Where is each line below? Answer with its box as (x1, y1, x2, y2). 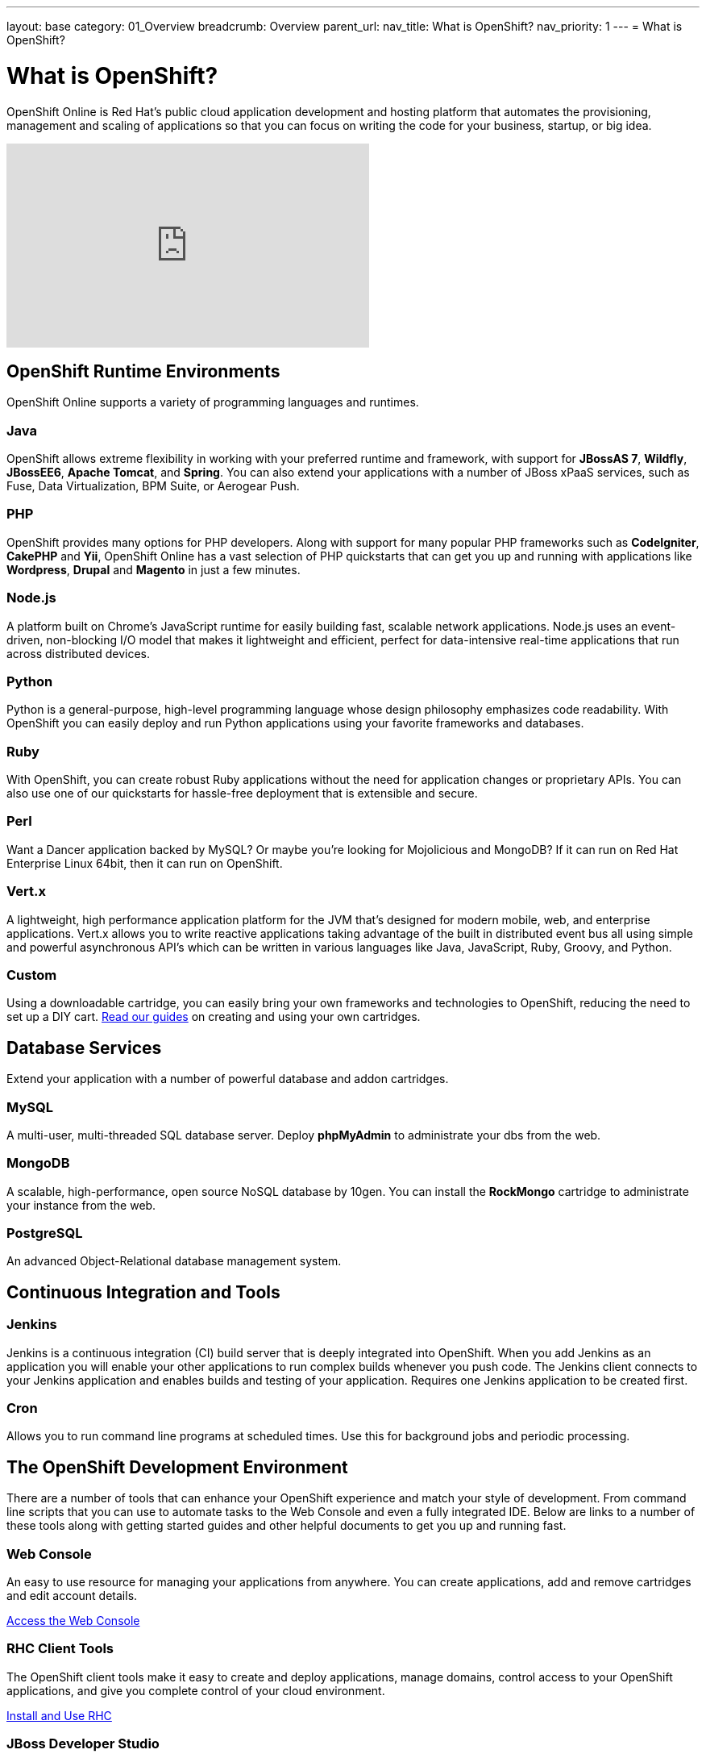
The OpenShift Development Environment (6, 1456, 348, 1477)
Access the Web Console (6, 1614, 140, 1627)
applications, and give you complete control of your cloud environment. (6, 1683, 385, 1698)
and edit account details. (6, 1589, 138, 1602)
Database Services (6, 1037, 162, 1058)
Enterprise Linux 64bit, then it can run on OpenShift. (6, 856, 283, 870)
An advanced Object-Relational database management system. (6, 1254, 342, 1269)
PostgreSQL (6, 1225, 83, 1242)
